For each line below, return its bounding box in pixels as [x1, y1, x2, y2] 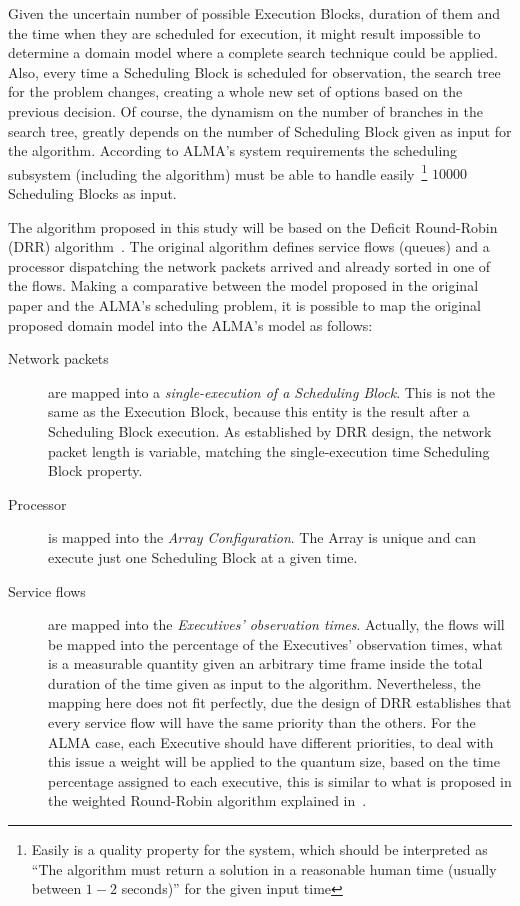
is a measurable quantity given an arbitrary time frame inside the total [48, 653, 483, 674]
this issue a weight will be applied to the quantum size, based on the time [48, 751, 500, 772]
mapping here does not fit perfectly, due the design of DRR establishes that [48, 692, 512, 713]
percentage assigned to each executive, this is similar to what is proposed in [48, 770, 512, 791]
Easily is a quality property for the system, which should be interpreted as [31, 839, 488, 860]
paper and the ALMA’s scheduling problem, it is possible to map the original [8, 294, 481, 315]
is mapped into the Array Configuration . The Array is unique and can [48, 527, 477, 548]
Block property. [48, 460, 143, 481]
